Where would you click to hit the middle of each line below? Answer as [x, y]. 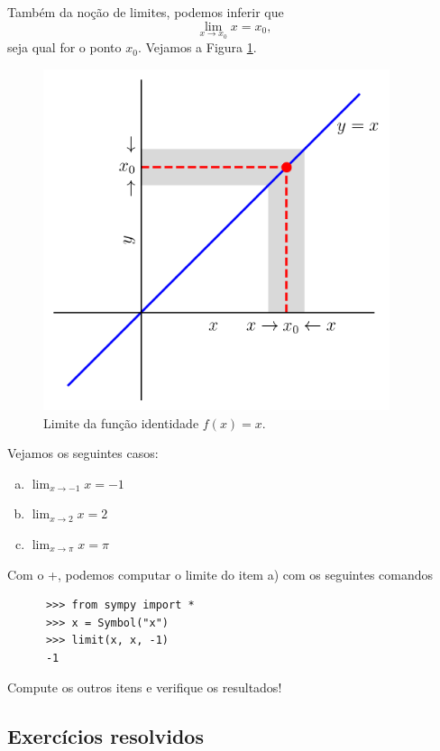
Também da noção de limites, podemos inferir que [146, 12]
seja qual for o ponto [64, 47]
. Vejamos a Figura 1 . [197, 47]
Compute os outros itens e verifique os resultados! [145, 687]
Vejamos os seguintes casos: [83, 453]
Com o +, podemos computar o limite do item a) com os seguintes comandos [220, 574]
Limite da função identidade [121, 422]
